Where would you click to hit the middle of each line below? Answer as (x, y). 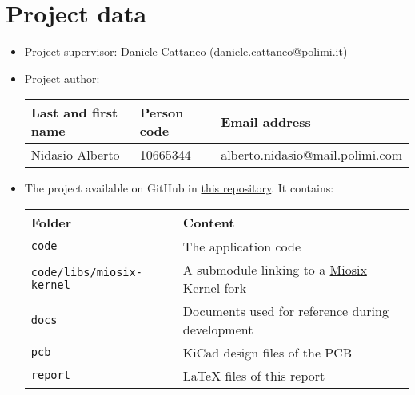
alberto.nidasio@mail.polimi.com (311, 155)
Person (162, 113)
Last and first (74, 113)
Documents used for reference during (285, 310)
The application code (241, 246)
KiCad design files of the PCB (267, 352)
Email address (266, 121)
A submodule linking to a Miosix (275, 269)
